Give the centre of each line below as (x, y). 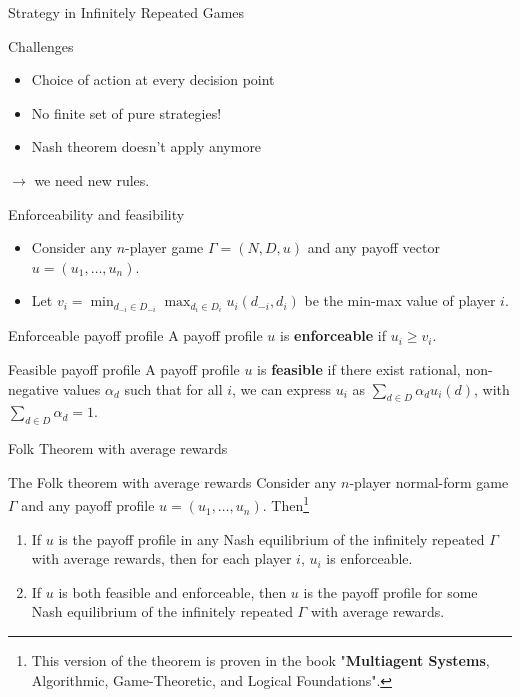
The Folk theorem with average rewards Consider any (172, 481)
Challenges (41, 45)
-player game (164, 247)
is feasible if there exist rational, (359, 369)
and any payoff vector (373, 247)
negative (33, 388)
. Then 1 (286, 504)
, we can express (282, 388)
